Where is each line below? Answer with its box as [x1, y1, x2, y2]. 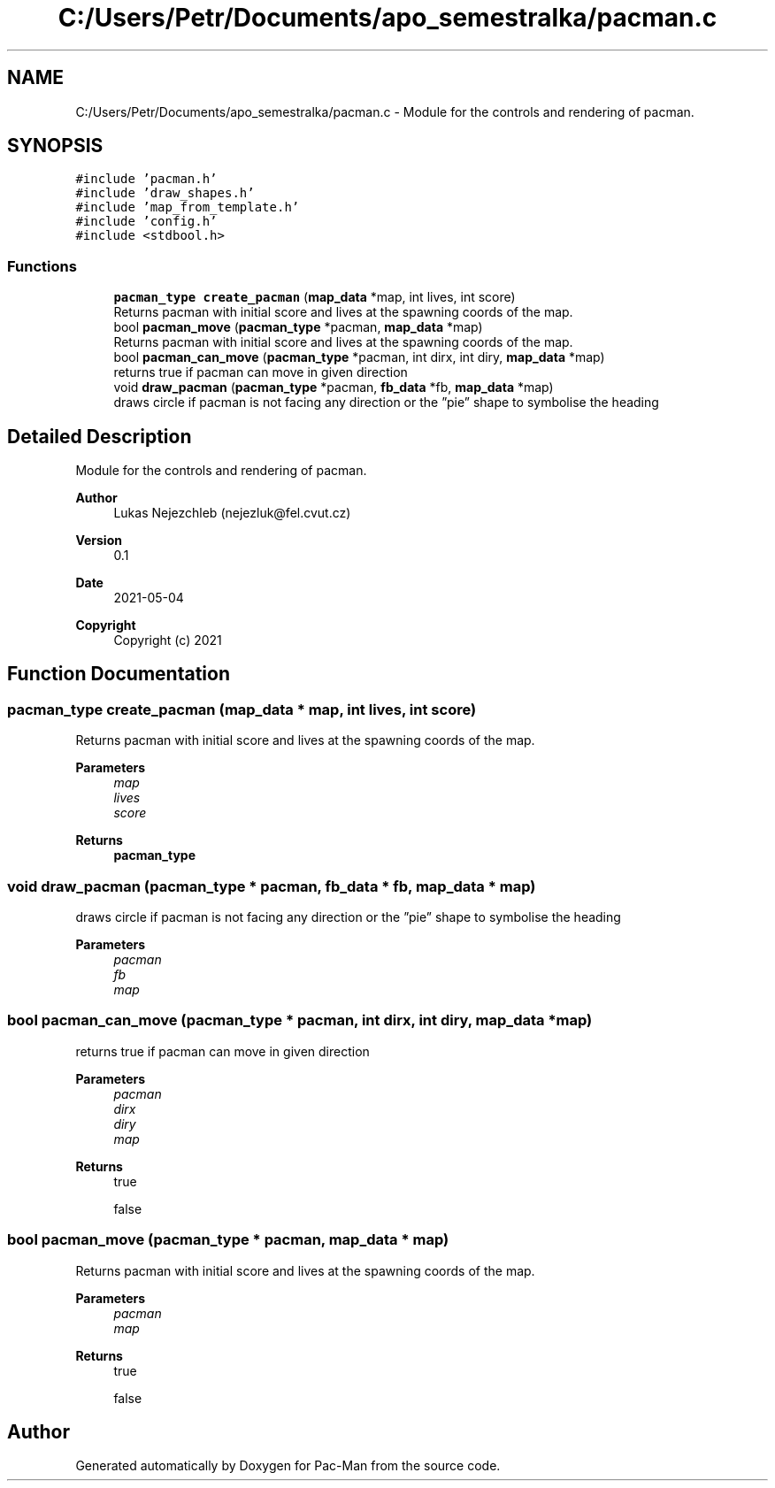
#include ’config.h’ [75, 214, 218, 229]
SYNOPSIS [7, 134, 104, 157]
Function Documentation [7, 663, 230, 686]
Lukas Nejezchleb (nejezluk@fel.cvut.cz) [113, 505, 351, 521]
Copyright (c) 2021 [113, 633, 222, 648]
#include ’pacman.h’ [75, 172, 218, 187]
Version [75, 533, 122, 548]
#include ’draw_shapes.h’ [75, 186, 255, 201]
